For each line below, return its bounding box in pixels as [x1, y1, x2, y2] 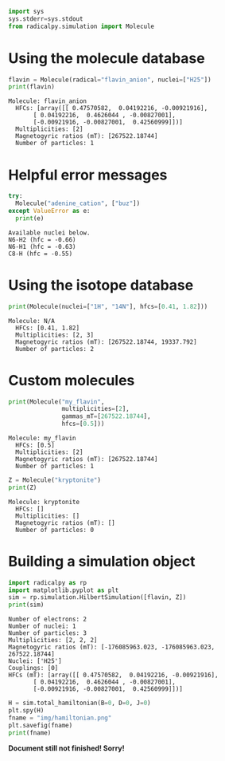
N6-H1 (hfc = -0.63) [8, 242, 77, 250]
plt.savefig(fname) [8, 721, 73, 729]
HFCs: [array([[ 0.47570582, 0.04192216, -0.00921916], [15, 104, 208, 112]
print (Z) [8, 483, 37, 491]
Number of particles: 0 [15, 526, 94, 534]
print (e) [15, 214, 45, 223]
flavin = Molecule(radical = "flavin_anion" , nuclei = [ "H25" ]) [8, 76, 212, 84]
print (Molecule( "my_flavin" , [8, 397, 105, 406]
